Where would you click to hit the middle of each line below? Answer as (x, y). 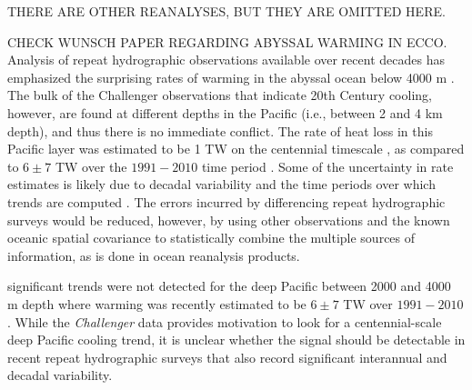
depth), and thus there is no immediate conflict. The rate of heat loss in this (220, 130)
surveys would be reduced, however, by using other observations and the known (229, 220)
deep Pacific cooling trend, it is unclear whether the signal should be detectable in (236, 340)
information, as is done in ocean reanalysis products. (154, 255)
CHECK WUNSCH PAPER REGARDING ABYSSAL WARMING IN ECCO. (227, 41)
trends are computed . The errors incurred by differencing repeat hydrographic (226, 201)
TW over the (91, 166)
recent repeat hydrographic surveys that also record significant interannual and (227, 357)
